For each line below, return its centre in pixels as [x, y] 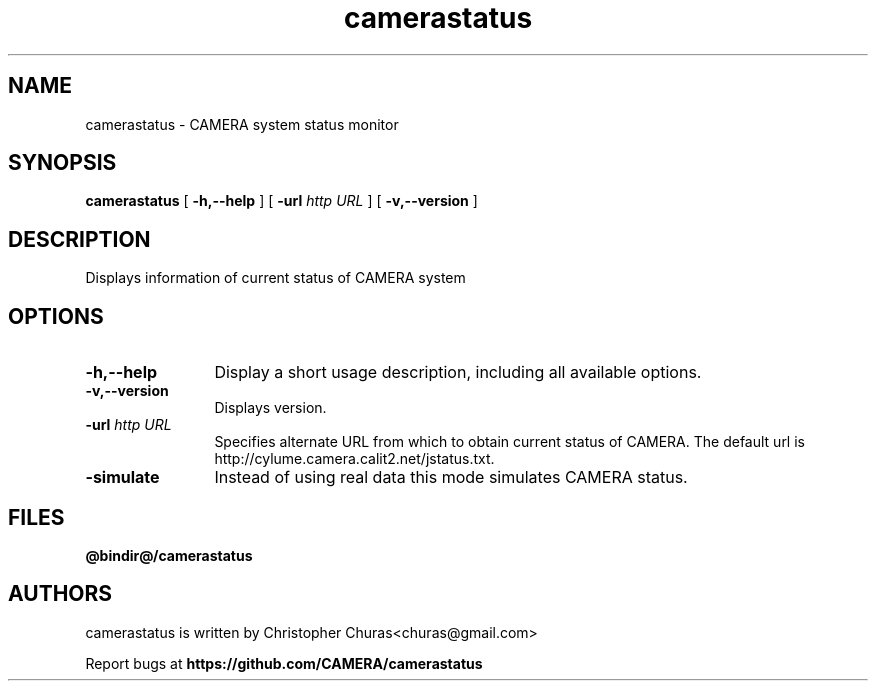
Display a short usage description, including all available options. [458, 372]
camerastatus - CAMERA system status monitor [242, 124]
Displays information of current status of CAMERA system [275, 278]
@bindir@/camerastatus [169, 555]
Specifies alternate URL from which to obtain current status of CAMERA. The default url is [509, 442]
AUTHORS [60, 594]
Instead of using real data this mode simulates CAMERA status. [451, 477]
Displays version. [270, 408]
